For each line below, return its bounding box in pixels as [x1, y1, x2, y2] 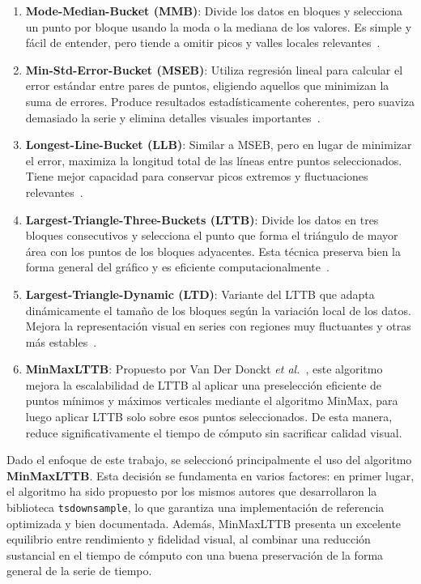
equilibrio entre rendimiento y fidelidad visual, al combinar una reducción [6, 531, 371, 548]
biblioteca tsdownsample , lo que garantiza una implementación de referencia [6, 499, 385, 516]
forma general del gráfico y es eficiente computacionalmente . [25, 258, 330, 275]
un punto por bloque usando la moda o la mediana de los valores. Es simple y [25, 18, 412, 35]
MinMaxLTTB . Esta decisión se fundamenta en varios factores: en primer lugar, [6, 467, 415, 484]
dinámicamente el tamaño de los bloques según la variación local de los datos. [25, 301, 411, 318]
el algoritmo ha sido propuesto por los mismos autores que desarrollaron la [6, 483, 377, 500]
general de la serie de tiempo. [6, 562, 152, 579]
